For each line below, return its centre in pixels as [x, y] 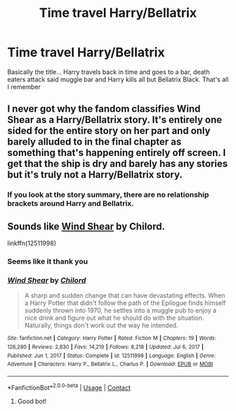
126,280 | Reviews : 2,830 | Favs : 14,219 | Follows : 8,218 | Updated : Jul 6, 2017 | [105, 347]
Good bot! [32, 401]
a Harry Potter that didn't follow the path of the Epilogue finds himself [125, 303]
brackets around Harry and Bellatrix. [71, 204]
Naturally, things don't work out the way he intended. [101, 325]
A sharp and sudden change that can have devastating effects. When [125, 296]
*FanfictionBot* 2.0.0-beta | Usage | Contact [69, 386]
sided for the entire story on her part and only [109, 131]
